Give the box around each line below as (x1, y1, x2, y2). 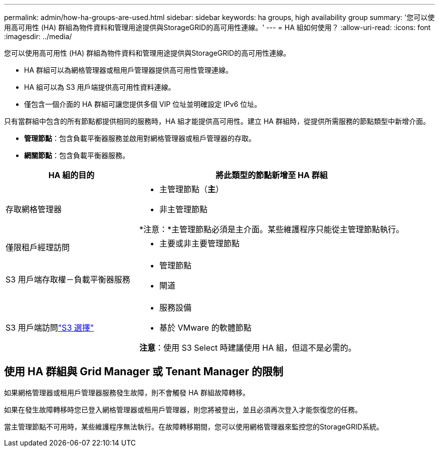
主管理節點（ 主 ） (159, 184, 224, 194)
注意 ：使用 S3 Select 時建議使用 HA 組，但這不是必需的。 (139, 343, 356, 353)
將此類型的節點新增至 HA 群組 (215, 170, 328, 180)
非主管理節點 (159, 204, 208, 214)
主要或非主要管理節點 (159, 238, 240, 248)
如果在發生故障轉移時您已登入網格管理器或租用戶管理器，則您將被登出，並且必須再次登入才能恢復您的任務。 (4, 405, 362, 414)
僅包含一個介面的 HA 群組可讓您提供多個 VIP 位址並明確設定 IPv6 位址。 (24, 100, 262, 108)
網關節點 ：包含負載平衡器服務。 (24, 151, 129, 160)
